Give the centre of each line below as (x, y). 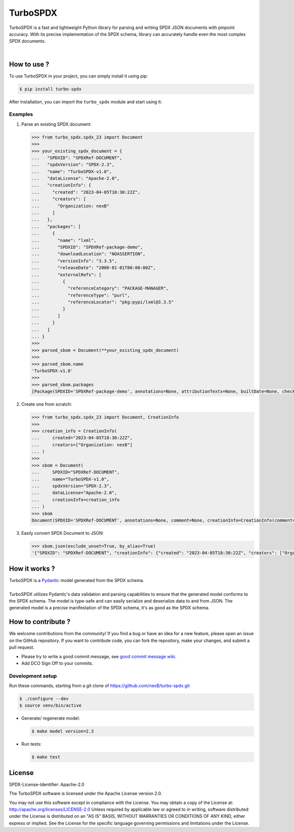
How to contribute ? (40, 622)
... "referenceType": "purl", (81, 295)
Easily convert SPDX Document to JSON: (62, 533)
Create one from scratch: (47, 404)
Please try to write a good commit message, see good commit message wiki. (99, 656)
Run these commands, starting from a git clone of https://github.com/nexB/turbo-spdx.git (99, 686)
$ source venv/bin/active (50, 706)
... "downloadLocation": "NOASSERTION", (88, 254)
